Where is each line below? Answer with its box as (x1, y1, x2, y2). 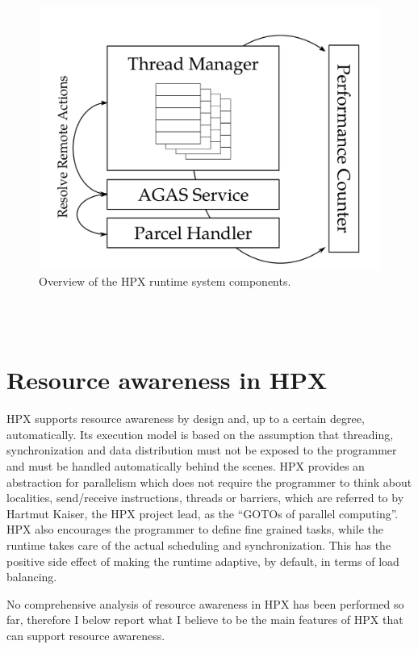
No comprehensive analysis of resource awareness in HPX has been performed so (6, 595, 404, 612)
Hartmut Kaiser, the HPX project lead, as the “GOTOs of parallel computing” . (6, 505, 399, 521)
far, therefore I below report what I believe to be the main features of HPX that (6, 611, 403, 628)
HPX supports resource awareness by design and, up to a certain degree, (6, 410, 365, 427)
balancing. (6, 568, 57, 585)
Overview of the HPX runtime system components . (39, 273, 291, 290)
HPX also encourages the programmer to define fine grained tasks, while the (6, 521, 383, 538)
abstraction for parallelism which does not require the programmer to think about (6, 473, 412, 490)
